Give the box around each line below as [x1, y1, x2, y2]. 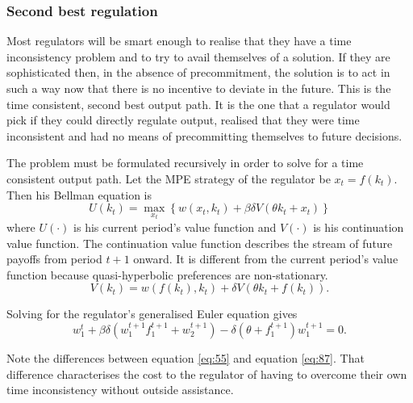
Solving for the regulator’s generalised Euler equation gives [6, 305, 298, 322]
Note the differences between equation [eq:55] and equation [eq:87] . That [6, 349, 365, 366]
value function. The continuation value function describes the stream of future [6, 234, 393, 251]
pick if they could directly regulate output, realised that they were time [6, 111, 360, 128]
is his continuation [313, 219, 404, 236]
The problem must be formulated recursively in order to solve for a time [6, 154, 364, 171]
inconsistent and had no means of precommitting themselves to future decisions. [6, 127, 403, 144]
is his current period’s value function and [73, 219, 277, 236]
